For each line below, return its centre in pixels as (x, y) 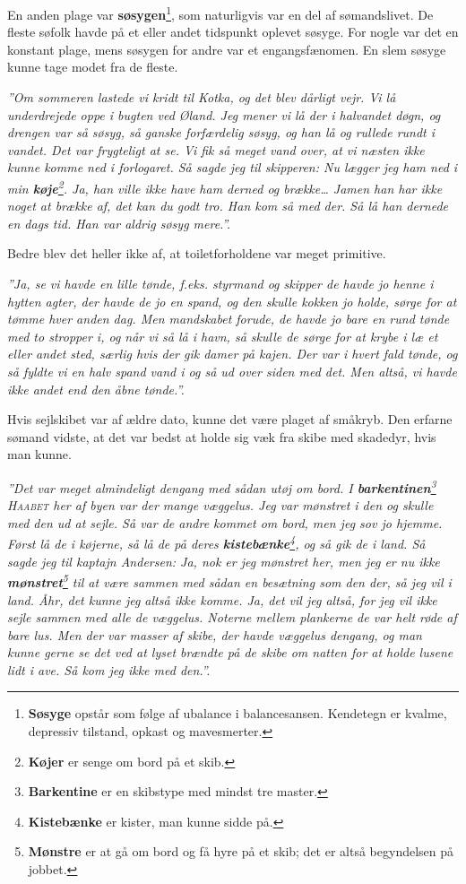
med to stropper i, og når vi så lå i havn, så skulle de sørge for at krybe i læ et (223, 336)
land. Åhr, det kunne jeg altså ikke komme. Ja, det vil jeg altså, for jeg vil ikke (222, 599)
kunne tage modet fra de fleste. (93, 67)
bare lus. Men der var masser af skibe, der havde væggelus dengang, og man (215, 634)
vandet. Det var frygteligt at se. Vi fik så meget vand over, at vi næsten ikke (216, 149)
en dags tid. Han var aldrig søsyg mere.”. (119, 223)
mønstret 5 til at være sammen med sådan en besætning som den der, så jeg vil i (229, 581)
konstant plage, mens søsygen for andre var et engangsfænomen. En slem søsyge (227, 49)
